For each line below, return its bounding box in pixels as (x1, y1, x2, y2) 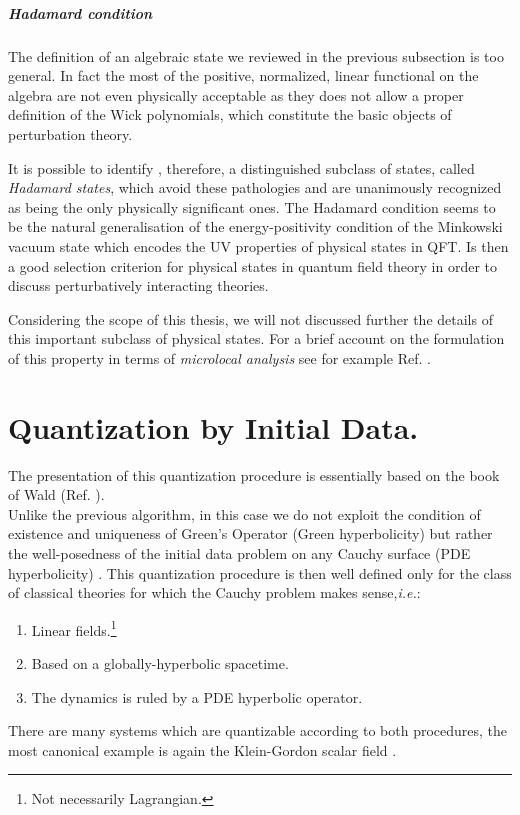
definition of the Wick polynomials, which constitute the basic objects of (8, 104, 452, 125)
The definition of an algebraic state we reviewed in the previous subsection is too (8, 45, 504, 66)
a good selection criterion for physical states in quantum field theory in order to (8, 255, 498, 276)
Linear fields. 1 (31, 616, 117, 640)
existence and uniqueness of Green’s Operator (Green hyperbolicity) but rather (8, 523, 493, 544)
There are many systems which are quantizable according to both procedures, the (8, 720, 508, 741)
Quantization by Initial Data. (8, 406, 419, 447)
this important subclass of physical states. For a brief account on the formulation (8, 328, 505, 349)
